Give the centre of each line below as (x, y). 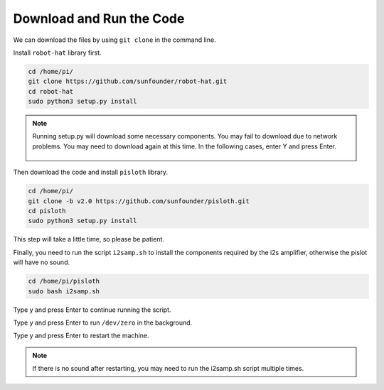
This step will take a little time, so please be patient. (89, 239)
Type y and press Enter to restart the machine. (81, 336)
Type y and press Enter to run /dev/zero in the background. (103, 323)
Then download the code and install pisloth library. (91, 172)
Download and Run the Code (99, 18)
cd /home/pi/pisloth (64, 281)
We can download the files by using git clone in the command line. (114, 40)
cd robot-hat (51, 91)
